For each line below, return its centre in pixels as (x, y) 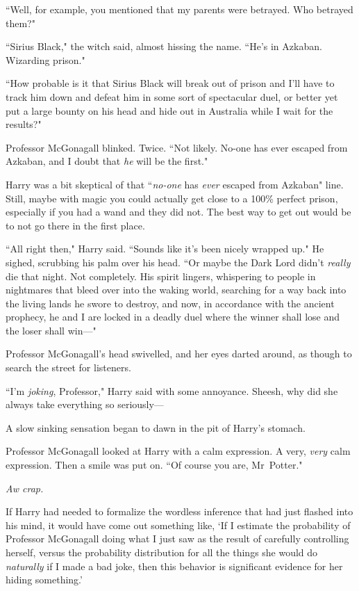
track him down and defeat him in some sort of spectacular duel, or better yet (172, 96)
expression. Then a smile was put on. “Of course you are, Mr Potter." (154, 465)
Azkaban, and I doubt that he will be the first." (107, 161)
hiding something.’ (44, 580)
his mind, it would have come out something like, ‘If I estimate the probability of (178, 525)
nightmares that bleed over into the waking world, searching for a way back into (176, 290)
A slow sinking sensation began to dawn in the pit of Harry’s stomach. (156, 427)
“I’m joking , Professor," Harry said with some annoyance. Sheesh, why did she (172, 390)
